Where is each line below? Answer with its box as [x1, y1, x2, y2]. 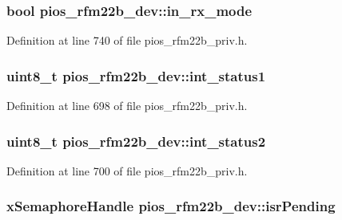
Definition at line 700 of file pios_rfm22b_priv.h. [6, 162, 248, 179]
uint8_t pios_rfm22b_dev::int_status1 [6, 65, 266, 85]
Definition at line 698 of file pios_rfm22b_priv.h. [6, 97, 248, 114]
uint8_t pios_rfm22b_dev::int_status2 [6, 131, 266, 151]
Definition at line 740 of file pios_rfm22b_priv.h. [6, 32, 248, 49]
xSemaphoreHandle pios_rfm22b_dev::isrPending [6, 196, 336, 216]
